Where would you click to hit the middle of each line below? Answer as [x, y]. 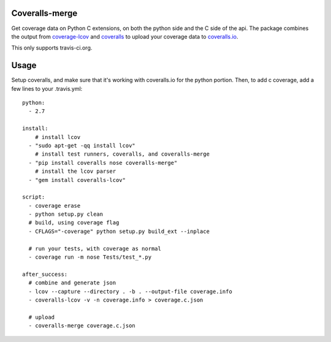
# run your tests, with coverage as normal [95, 249]
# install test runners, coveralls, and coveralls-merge [122, 154]
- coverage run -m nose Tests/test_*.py [90, 257]
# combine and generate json [72, 283]
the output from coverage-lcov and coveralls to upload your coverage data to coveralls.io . [125, 36]
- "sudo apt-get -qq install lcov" [82, 145]
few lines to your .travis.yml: [47, 88]
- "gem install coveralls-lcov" [77, 180]
